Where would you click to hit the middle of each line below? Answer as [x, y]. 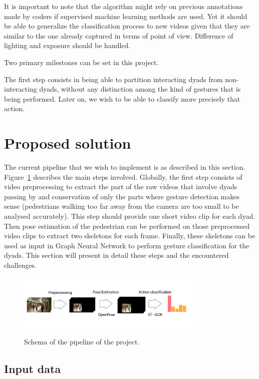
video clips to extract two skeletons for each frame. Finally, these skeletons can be [130, 236]
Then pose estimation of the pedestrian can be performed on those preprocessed [127, 226]
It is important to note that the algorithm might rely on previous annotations [123, 6]
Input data [33, 368]
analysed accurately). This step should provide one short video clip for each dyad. [130, 216]
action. [15, 108]
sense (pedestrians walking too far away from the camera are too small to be [121, 206]
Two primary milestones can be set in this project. [81, 62]
